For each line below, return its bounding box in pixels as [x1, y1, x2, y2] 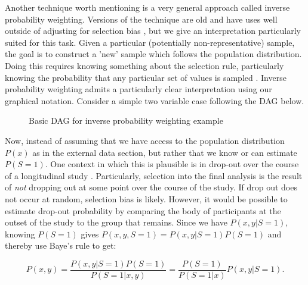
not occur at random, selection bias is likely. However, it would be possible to [5, 192, 288, 205]
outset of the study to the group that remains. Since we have [5, 216, 227, 228]
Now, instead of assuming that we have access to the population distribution [5, 134, 285, 146]
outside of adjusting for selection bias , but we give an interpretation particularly [5, 24, 301, 37]
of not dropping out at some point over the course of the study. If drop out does [5, 181, 297, 193]
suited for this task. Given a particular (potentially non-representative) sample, [5, 36, 295, 48]
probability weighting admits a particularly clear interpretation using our [5, 83, 272, 95]
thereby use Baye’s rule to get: [5, 239, 116, 252]
